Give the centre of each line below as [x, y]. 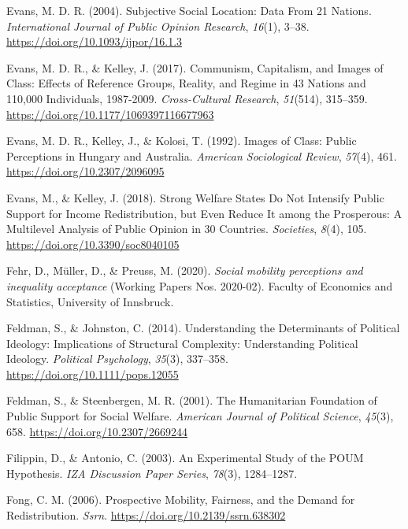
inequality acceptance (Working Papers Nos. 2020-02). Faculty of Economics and [200, 285]
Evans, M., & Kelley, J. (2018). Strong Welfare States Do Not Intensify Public [195, 197]
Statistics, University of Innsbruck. [90, 301]
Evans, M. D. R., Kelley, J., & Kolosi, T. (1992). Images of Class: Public [182, 141]
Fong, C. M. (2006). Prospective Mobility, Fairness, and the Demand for [181, 499]
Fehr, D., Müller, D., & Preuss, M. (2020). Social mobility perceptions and [185, 270]
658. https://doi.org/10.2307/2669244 [97, 431]
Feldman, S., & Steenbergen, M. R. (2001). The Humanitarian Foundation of [192, 400]
